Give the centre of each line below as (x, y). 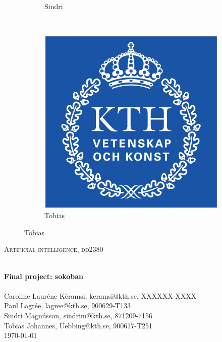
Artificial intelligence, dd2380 (54, 249)
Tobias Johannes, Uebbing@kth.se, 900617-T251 (78, 325)
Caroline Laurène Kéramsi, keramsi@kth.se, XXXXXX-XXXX (100, 295)
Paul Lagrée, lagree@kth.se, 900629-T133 (67, 305)
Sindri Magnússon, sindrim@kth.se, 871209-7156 (78, 315)
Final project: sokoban (44, 276)
